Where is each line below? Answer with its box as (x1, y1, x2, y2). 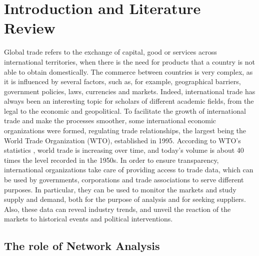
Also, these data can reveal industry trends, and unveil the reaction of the (4, 203, 231, 214)
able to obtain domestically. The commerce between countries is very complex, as (4, 66, 253, 77)
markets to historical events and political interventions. (4, 213, 173, 224)
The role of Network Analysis (4, 238, 160, 253)
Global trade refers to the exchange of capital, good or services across (4, 47, 217, 57)
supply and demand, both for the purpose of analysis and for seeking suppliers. (4, 194, 246, 204)
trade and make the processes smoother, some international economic (4, 115, 216, 126)
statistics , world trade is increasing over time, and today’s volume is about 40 (4, 145, 244, 155)
